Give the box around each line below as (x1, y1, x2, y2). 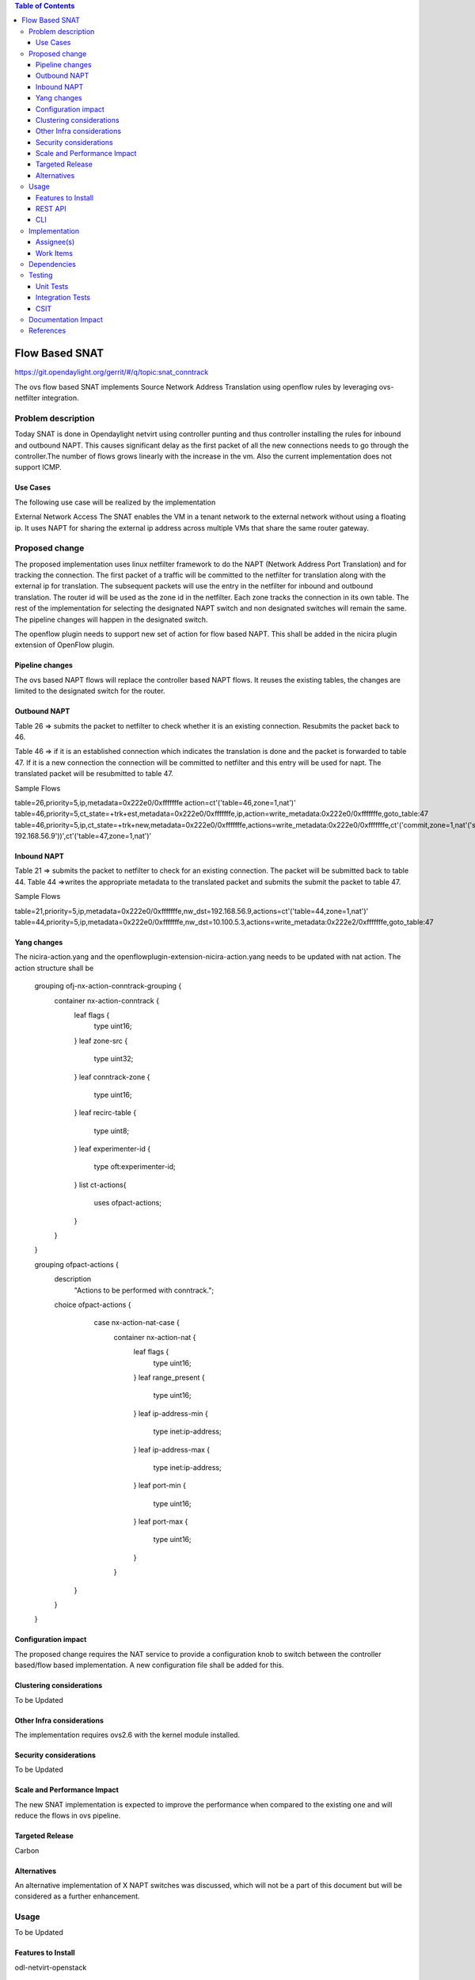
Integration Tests (36, 293, 91, 303)
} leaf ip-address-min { (133, 1408, 209, 1418)
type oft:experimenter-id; (93, 1162, 176, 1171)
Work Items (36, 248, 73, 257)
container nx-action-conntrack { (54, 996, 160, 1005)
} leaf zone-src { (74, 1036, 128, 1045)
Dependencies (28, 259, 77, 268)
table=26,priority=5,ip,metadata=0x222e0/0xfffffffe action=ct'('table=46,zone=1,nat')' (14, 798, 296, 807)
